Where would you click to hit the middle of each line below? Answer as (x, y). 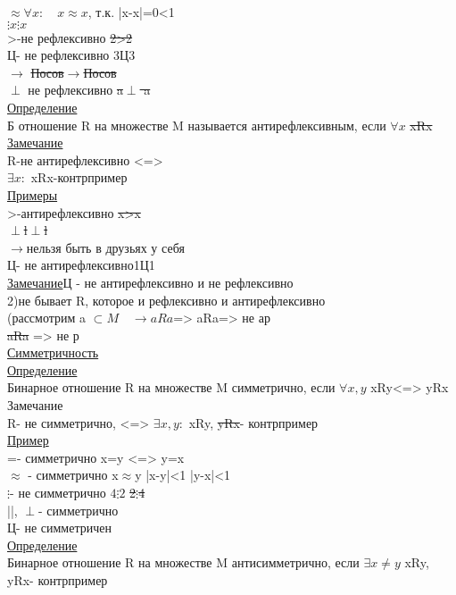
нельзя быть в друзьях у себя (105, 247)
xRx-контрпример (79, 177)
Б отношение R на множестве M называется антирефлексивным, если (197, 125)
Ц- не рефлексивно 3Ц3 (71, 55)
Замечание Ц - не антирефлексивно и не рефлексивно (150, 282)
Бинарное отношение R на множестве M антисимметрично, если (183, 562)
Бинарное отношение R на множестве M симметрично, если (171, 387)
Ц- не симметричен (59, 528)
